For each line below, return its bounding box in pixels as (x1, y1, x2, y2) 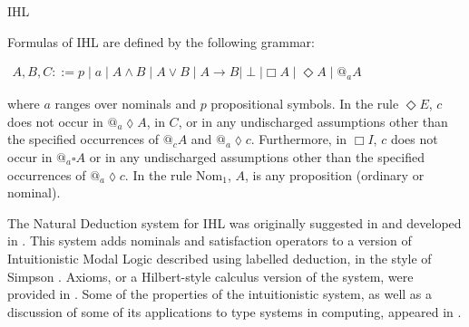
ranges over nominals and (54, 94, 196, 113)
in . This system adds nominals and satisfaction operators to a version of (7, 231, 412, 250)
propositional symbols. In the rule (210, 94, 399, 113)
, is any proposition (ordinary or (244, 165, 425, 184)
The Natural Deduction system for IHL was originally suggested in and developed (7, 213, 462, 232)
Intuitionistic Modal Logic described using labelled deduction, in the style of (7, 248, 432, 267)
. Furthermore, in (250, 130, 347, 149)
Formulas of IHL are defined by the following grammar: (7, 32, 315, 51)
